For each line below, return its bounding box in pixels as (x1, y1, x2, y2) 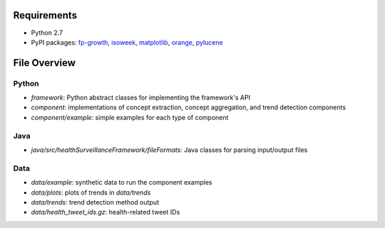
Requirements (13, 9, 78, 21)
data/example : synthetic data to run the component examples (31, 178, 213, 187)
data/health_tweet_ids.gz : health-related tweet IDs (31, 208, 180, 217)
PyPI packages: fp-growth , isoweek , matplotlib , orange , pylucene (31, 38, 224, 46)
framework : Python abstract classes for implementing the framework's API (31, 93, 251, 102)
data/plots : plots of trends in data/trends (31, 188, 151, 197)
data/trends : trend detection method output (31, 197, 160, 206)
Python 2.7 (31, 28, 63, 37)
